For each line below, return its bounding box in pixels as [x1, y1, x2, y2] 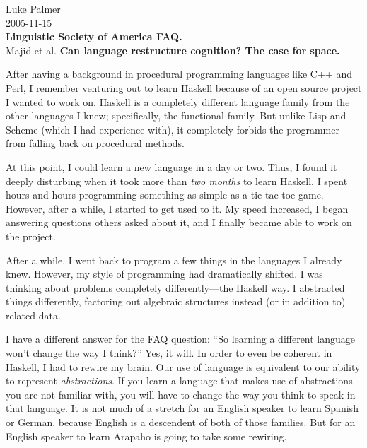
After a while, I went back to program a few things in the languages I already [6, 252, 342, 267]
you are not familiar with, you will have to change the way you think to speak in [6, 387, 356, 401]
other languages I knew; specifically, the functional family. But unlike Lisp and [6, 108, 346, 123]
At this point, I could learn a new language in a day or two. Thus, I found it [6, 159, 337, 174]
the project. [6, 228, 56, 243]
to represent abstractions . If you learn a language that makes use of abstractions [6, 373, 353, 388]
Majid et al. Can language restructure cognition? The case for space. [6, 42, 340, 57]
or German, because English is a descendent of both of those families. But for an [6, 415, 356, 430]
